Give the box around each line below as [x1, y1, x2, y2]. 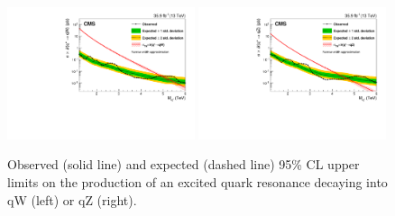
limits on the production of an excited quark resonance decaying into [7, 173, 388, 191]
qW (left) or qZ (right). [7, 190, 137, 209]
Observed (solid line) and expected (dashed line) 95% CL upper [7, 155, 360, 174]
